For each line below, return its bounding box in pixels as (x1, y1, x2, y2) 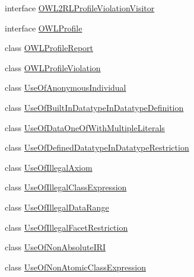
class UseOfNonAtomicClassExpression (5, 260, 146, 273)
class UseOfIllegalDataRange (5, 200, 109, 213)
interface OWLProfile (5, 21, 82, 34)
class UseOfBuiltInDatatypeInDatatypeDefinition (5, 101, 184, 113)
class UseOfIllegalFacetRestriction (5, 221, 128, 233)
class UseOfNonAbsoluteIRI (5, 241, 106, 253)
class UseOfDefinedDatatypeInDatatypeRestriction (5, 141, 189, 154)
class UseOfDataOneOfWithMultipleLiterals (5, 121, 165, 133)
